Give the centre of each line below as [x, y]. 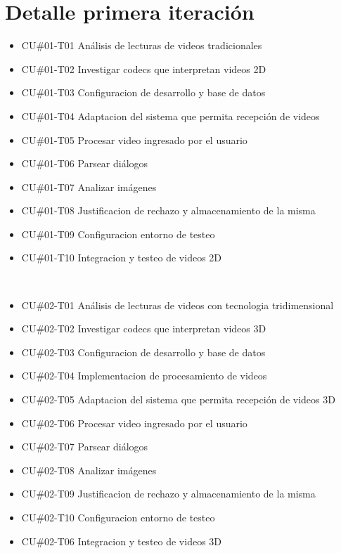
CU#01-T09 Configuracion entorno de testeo [118, 234]
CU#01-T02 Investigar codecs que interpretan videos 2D [144, 69]
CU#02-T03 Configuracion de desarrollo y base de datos [143, 352]
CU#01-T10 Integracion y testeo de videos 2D [122, 258]
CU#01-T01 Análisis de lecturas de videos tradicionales [142, 45]
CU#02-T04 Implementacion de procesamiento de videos [144, 376]
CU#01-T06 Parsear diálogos [85, 163]
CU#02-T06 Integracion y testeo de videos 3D [122, 541]
